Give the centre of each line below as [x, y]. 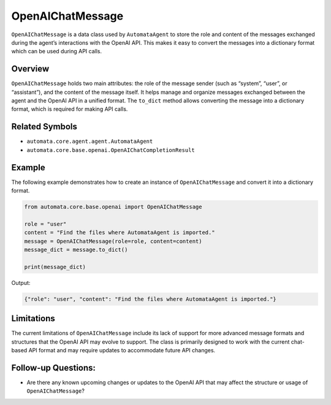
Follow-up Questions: [54, 368]
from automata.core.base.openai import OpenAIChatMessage [113, 206]
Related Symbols [44, 127]
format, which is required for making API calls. [70, 109]
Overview [30, 69]
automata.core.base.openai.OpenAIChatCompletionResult [111, 150]
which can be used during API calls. [57, 51]
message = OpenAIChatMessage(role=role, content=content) [113, 241]
